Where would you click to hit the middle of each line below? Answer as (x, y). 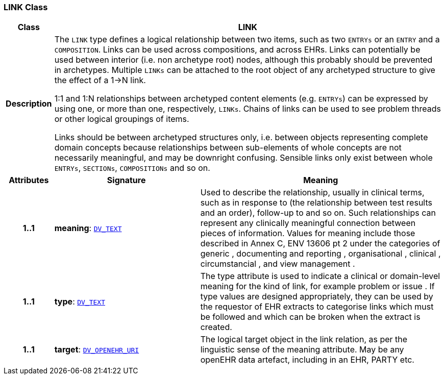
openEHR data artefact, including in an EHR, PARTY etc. (307, 360)
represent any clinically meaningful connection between (308, 223)
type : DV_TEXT (80, 302)
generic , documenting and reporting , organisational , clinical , (320, 254)
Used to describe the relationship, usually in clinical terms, (312, 193)
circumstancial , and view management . (278, 264)
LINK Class (26, 7)
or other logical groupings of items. (122, 119)
